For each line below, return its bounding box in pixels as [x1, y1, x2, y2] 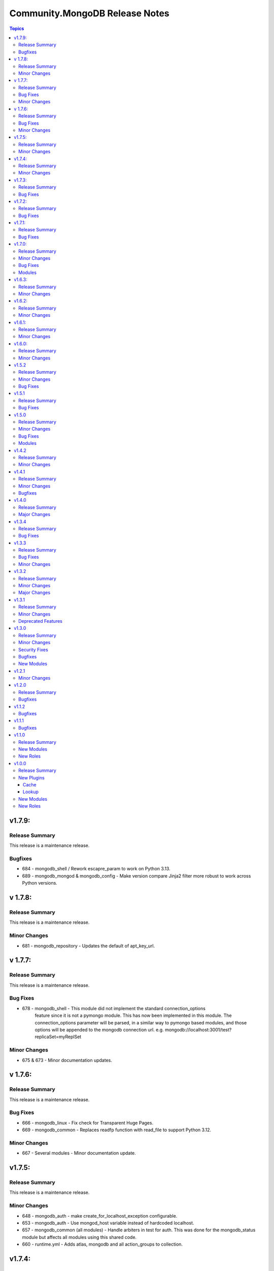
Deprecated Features [18, 618, 63, 624]
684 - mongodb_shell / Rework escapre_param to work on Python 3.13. [22, 866, 170, 872]
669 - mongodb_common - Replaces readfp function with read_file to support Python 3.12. [22, 1127, 212, 1133]
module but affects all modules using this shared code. [22, 1234, 137, 1240]
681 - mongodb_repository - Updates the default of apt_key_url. [22, 943, 155, 949]
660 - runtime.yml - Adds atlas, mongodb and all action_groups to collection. [22, 1241, 183, 1248]
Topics [9, 25, 24, 32]
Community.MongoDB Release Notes [9, 8, 169, 19]
